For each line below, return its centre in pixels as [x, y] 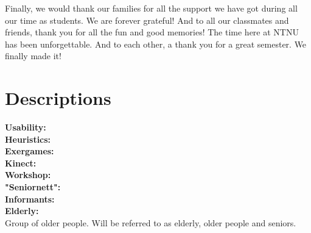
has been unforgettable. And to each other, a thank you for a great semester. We [156, 44]
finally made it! [33, 56]
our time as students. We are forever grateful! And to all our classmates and [147, 20]
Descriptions [58, 98]
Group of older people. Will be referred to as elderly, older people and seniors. [151, 222]
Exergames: [30, 151]
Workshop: [28, 175]
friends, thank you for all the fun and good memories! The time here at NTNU [152, 32]
